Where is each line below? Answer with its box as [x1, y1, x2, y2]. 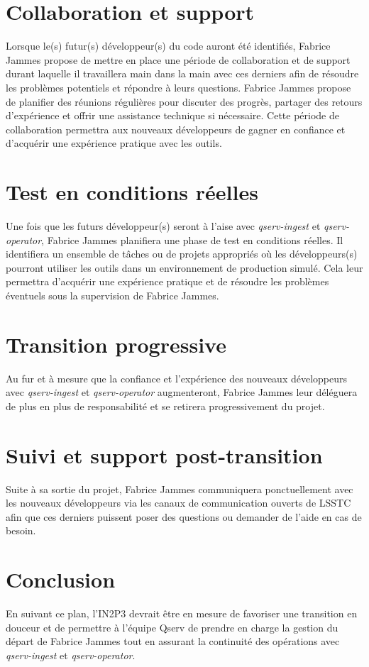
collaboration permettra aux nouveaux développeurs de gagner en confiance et [6, 121, 346, 136]
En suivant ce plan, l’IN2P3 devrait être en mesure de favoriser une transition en [6, 606, 358, 621]
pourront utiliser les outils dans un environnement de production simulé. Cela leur [6, 260, 363, 275]
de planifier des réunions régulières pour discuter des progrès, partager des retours [6, 94, 363, 109]
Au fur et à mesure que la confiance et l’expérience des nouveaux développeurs [6, 370, 348, 385]
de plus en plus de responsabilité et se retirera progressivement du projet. [6, 398, 325, 413]
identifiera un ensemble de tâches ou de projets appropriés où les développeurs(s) [6, 246, 358, 261]
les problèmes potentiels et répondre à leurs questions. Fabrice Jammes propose [6, 79, 351, 94]
